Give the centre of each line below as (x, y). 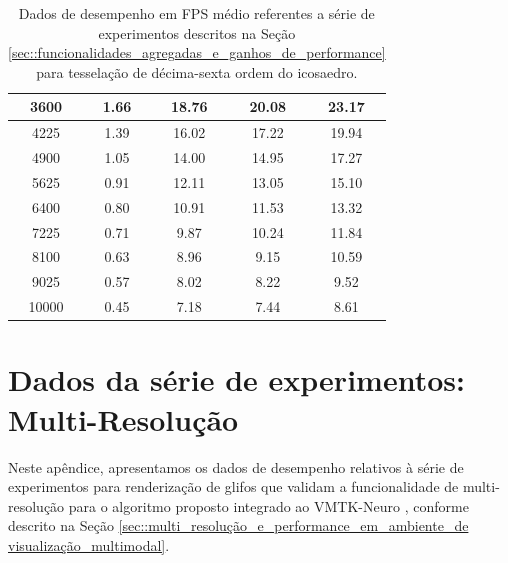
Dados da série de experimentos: (236, 379)
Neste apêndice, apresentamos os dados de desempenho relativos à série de (236, 466)
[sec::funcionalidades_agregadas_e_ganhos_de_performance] (197, 52)
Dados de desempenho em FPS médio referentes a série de (196, 13)
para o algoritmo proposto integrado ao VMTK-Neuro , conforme (268, 505)
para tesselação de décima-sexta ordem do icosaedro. (197, 71)
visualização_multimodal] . (89, 544)
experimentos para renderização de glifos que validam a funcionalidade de (233, 486)
